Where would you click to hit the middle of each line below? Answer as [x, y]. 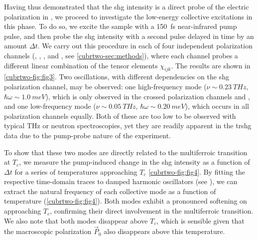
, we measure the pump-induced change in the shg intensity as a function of [134, 162]
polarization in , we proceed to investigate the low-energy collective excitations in [128, 16]
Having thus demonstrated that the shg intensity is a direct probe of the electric [127, 6]
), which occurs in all [217, 106]
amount [16, 46]
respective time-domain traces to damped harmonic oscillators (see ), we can [121, 181]
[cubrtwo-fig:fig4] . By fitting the [197, 171]
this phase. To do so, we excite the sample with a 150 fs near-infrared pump [121, 26]
